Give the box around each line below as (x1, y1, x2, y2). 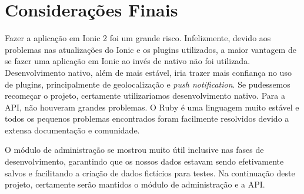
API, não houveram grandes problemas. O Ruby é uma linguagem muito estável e (5, 101, 299, 113)
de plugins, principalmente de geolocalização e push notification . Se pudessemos (5, 78, 290, 90)
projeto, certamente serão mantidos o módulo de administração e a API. (5, 178, 265, 190)
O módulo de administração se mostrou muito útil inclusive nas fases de (5, 143, 264, 156)
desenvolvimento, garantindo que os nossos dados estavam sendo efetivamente (5, 155, 284, 168)
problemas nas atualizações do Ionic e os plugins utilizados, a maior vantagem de (5, 43, 296, 55)
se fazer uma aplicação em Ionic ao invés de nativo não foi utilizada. (5, 55, 250, 67)
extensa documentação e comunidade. (5, 123, 140, 136)
